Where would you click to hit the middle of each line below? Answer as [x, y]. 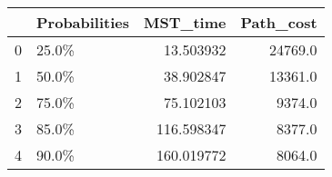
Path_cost [279, 22]
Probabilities [83, 22]
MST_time [185, 22]
